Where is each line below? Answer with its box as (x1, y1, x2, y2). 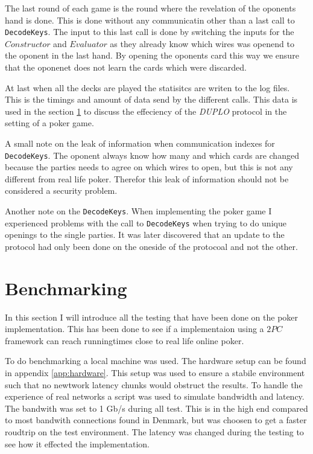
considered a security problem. (5, 184, 118, 197)
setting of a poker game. (5, 117, 94, 129)
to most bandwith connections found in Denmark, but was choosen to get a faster (5, 414, 307, 426)
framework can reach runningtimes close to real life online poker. (5, 334, 244, 347)
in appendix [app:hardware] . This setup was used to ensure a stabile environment (5, 366, 305, 379)
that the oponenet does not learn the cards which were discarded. (5, 61, 247, 74)
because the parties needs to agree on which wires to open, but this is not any (5, 161, 293, 173)
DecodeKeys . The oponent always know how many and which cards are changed (5, 149, 299, 161)
